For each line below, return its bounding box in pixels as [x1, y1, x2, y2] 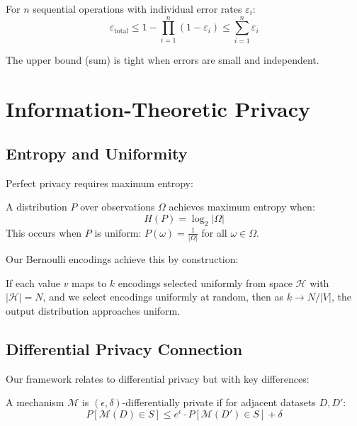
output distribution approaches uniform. [6, 303, 181, 318]
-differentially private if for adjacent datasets [122, 395, 316, 410]
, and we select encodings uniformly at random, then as [42, 289, 284, 304]
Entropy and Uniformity [6, 142, 188, 164]
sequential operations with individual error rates [33, 1, 242, 16]
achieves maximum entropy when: [169, 199, 315, 214]
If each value [6, 275, 60, 290]
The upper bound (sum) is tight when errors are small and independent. [6, 52, 319, 67]
